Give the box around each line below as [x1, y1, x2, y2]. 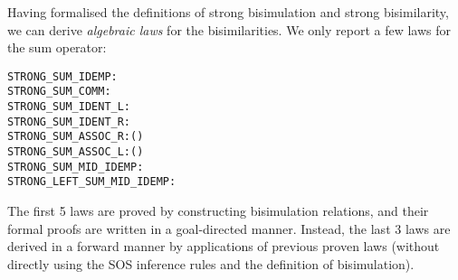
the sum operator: [7, 38, 107, 57]
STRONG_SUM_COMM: [7, 85, 111, 98]
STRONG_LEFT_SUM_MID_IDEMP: [7, 175, 177, 189]
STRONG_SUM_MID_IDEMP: [7, 160, 144, 173]
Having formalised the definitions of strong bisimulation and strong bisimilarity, [7, 3, 449, 21]
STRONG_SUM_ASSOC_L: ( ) [7, 145, 144, 159]
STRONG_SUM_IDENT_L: [7, 100, 131, 114]
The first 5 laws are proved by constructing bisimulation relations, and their [7, 201, 429, 220]
